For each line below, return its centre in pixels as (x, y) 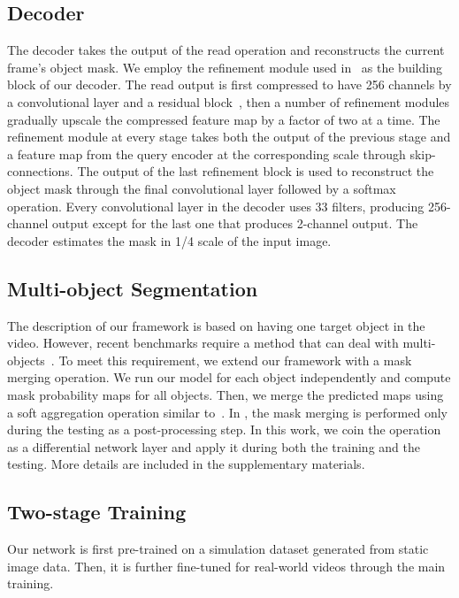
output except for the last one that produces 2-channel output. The (235, 223)
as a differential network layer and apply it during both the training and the (214, 446)
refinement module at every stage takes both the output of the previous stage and (229, 137)
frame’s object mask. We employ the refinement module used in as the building (225, 67)
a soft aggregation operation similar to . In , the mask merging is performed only (227, 412)
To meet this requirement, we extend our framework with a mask (235, 360)
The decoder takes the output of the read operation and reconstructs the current (226, 50)
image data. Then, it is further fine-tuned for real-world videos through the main (226, 566)
